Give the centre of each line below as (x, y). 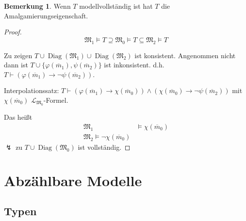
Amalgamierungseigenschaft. (46, 15)
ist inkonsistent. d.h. (134, 65)
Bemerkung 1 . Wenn (37, 6)
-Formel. (56, 100)
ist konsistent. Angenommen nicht (185, 55)
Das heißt (18, 117)
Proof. (13, 32)
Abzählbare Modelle (73, 180)
